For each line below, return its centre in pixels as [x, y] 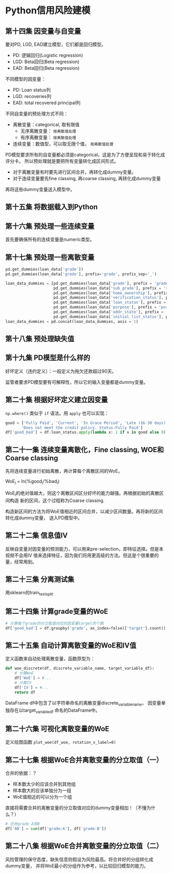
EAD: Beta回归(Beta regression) [46, 68]
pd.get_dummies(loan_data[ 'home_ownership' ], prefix [111, 293]
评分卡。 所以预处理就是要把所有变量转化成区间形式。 [62, 161]
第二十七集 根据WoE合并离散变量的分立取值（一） [84, 760]
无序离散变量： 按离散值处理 [48, 131]
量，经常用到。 [21, 561]
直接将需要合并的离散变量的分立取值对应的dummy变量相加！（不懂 [76, 808]
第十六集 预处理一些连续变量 [50, 226]
